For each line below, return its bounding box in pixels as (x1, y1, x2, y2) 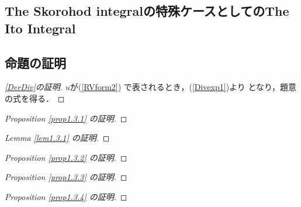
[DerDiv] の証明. (5, 81, 63, 93)
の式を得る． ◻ (5, 92, 65, 104)
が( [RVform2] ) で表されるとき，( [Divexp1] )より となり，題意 (70, 81, 297, 93)
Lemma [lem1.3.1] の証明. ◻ (5, 132, 110, 144)
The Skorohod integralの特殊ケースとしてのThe (5, 2, 289, 20)
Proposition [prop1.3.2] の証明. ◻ (5, 151, 127, 163)
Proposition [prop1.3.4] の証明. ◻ (5, 190, 127, 202)
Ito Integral (5, 19, 76, 37)
